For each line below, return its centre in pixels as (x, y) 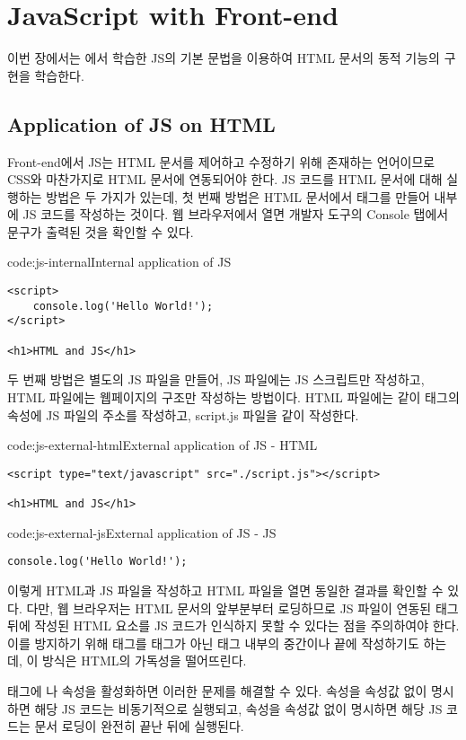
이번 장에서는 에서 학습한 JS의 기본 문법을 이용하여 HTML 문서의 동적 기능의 (224, 58)
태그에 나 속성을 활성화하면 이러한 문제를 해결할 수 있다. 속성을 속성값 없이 (217, 690)
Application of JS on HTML (141, 123)
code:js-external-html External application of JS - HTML (163, 445)
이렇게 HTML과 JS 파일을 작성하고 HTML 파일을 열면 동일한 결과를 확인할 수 (225, 590)
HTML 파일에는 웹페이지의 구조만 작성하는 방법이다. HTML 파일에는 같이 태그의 (233, 396)
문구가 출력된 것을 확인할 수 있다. (101, 231)
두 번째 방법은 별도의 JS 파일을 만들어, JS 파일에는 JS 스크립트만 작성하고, (216, 379)
